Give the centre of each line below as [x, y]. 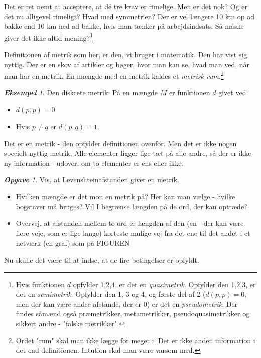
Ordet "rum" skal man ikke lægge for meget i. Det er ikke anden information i [136, 340]
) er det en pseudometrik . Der [192, 304]
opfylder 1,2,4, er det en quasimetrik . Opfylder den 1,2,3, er [164, 284]
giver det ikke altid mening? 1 [48, 37]
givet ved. [233, 93]
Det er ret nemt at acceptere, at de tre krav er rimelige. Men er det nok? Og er [126, 6]
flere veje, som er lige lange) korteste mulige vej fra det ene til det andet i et [133, 233]
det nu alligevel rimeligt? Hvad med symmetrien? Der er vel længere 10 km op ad [129, 16]
